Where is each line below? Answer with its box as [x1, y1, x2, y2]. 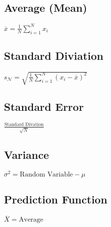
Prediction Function [4, 192, 108, 207]
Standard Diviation [4, 48, 104, 63]
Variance [4, 147, 49, 162]
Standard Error [4, 99, 84, 114]
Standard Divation [4, 122, 44, 127]
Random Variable [20, 171, 73, 178]
